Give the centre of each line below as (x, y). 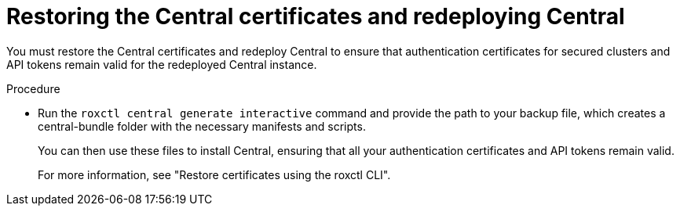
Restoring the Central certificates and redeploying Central (316, 16)
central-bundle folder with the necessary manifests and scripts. (202, 126)
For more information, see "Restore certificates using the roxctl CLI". (214, 174)
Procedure (33, 88)
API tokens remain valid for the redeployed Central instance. (162, 64)
